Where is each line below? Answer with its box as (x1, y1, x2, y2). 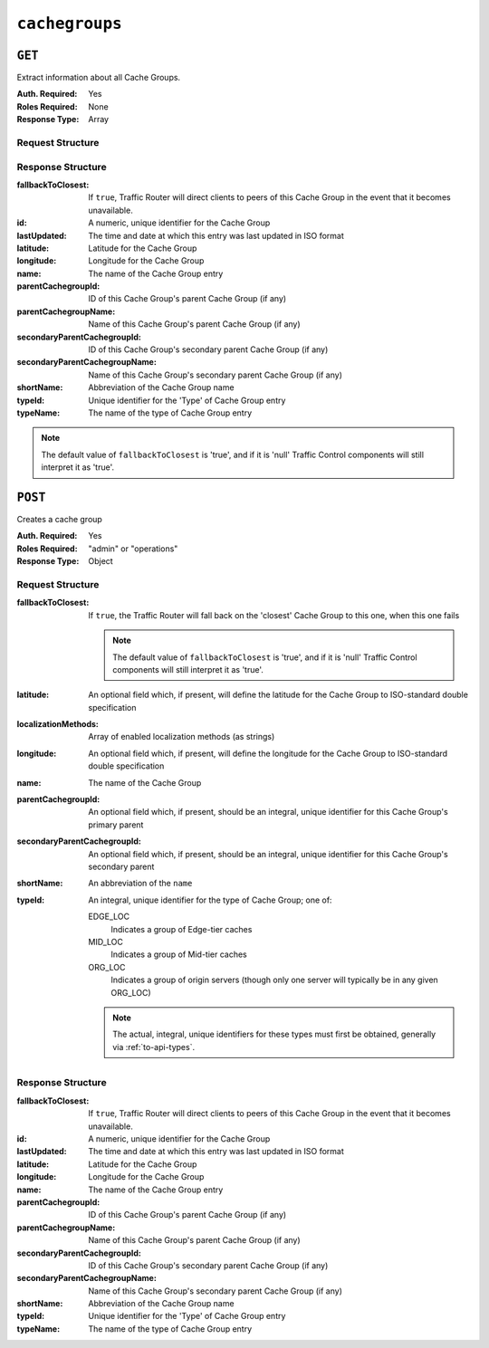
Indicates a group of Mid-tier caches (110, 949, 248, 960)
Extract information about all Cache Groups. (16, 72, 181, 83)
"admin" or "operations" (88, 543, 178, 554)
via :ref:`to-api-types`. (112, 1041, 195, 1052)
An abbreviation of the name (88, 878, 193, 889)
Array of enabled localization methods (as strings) (88, 731, 275, 742)
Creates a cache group (16, 514, 103, 525)
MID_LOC (88, 936, 124, 947)
